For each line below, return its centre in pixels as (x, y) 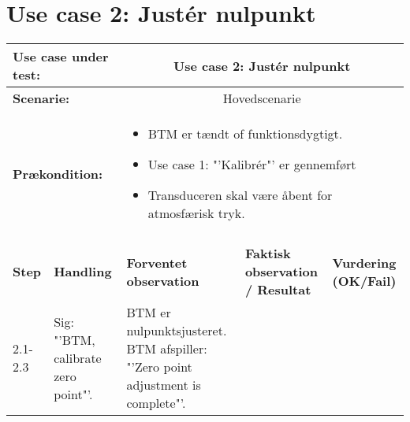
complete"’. (156, 403)
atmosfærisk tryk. (196, 213)
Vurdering (364, 262)
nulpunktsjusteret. (177, 331)
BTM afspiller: (167, 349)
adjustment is (164, 385)
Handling (83, 272)
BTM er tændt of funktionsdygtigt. (245, 134)
